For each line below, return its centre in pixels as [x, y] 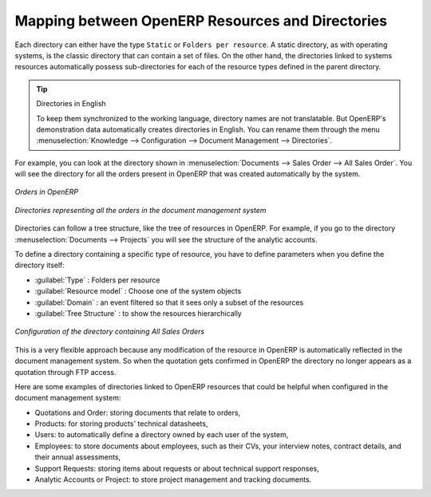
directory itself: [40, 265]
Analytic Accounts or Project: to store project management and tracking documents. [173, 479]
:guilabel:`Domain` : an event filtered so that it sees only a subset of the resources [169, 302]
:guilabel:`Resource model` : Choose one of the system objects [138, 291]
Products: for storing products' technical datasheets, [121, 424]
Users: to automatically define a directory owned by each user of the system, [162, 435]
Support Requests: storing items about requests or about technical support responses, [177, 468]
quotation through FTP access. [65, 372]
